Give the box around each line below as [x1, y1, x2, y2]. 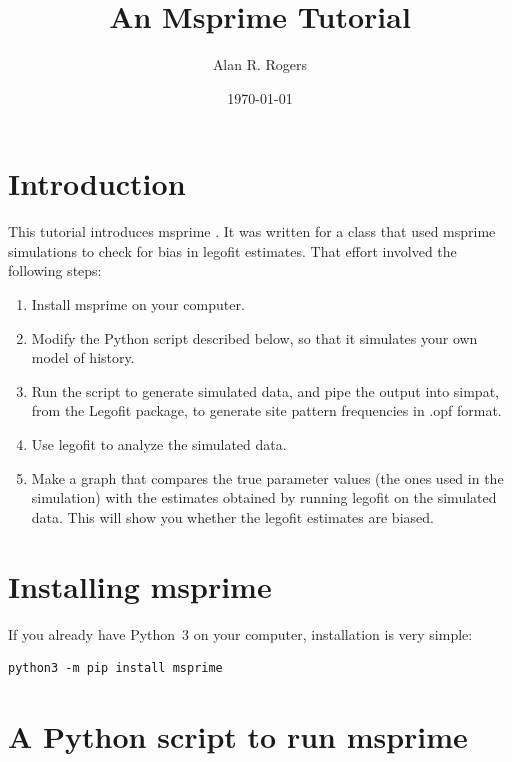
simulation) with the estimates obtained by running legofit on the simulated [31, 487, 497, 508]
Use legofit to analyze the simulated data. [31, 434, 287, 454]
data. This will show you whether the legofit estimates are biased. [31, 506, 434, 527]
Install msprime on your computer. [31, 294, 245, 315]
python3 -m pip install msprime [8, 661, 223, 676]
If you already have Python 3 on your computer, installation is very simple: [8, 623, 473, 644]
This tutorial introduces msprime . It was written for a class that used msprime [8, 221, 496, 242]
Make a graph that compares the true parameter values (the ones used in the [31, 467, 504, 488]
